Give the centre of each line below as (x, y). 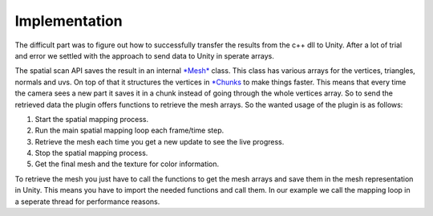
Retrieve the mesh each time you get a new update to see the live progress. (160, 141)
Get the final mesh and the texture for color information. (127, 164)
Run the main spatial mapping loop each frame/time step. (129, 130)
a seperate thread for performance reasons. (87, 202)
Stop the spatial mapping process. (91, 153)
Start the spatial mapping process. (92, 119)
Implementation (69, 21)
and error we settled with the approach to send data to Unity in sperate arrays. (144, 55)
